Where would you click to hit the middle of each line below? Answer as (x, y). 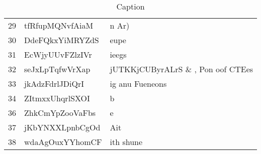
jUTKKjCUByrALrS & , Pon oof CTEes (182, 69)
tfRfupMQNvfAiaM (59, 25)
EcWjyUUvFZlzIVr (58, 54)
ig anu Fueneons (138, 84)
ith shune (126, 142)
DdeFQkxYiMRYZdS (62, 40)
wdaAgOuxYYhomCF (63, 142)
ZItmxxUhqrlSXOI (57, 98)
